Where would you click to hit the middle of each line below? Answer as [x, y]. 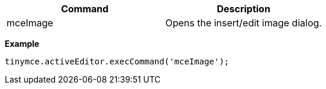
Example [22, 44]
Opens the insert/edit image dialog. [243, 23]
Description [243, 9]
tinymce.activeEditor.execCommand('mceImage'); [117, 61]
